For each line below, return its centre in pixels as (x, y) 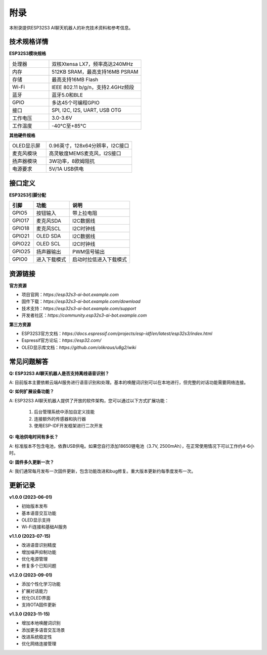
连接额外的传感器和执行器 (60, 419)
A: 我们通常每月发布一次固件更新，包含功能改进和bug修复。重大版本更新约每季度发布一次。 (103, 471)
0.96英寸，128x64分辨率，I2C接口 (89, 146)
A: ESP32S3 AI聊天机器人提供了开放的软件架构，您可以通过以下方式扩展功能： (89, 400)
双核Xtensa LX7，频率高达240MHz (92, 64)
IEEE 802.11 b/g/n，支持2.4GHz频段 (93, 87)
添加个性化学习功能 (41, 584)
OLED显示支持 (36, 520)
